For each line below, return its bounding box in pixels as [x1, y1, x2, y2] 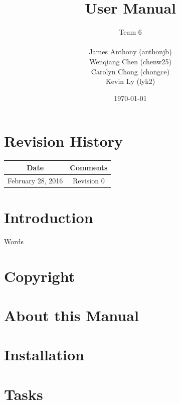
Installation [4, 344, 84, 365]
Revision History [4, 131, 123, 151]
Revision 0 [73, 175, 105, 185]
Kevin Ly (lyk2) [105, 76, 155, 86]
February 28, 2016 [8, 175, 63, 185]
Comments [70, 162, 108, 172]
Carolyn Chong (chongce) [91, 66, 170, 76]
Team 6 [119, 27, 142, 37]
